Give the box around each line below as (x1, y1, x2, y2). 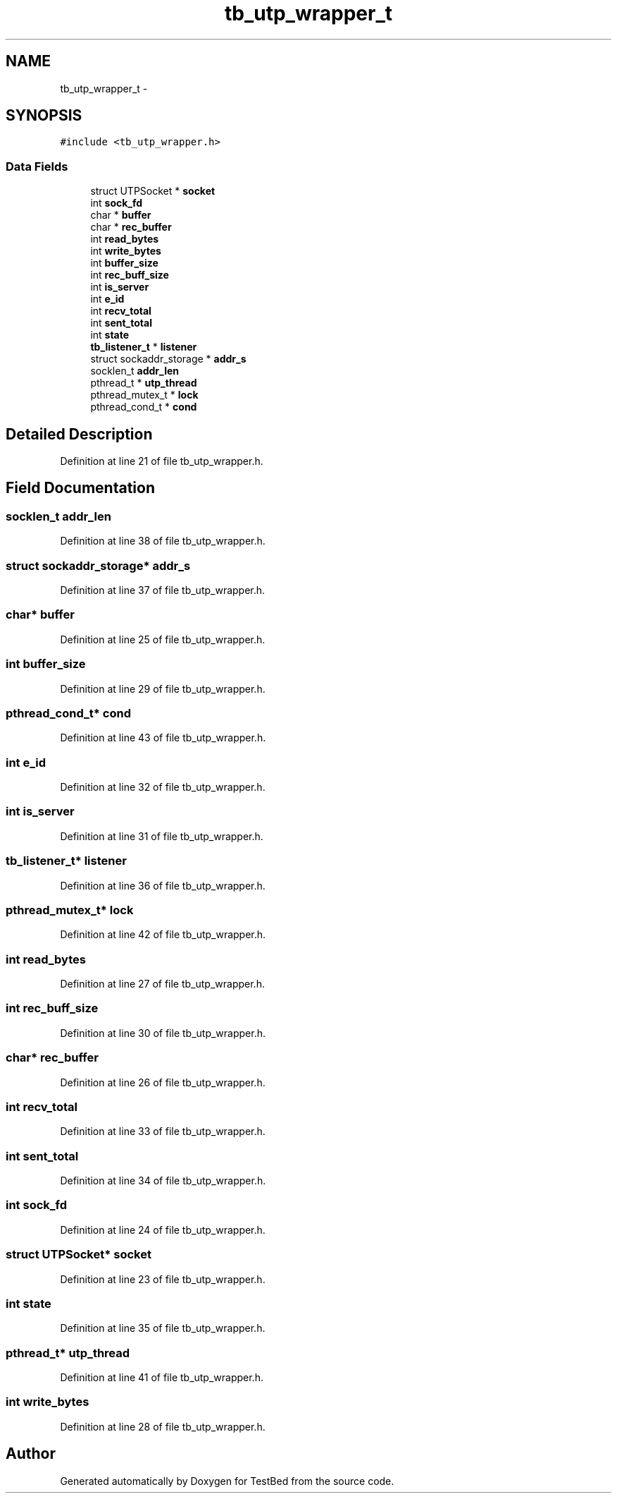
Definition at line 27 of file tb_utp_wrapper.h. (60, 978, 265, 990)
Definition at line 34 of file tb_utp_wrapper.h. (60, 1175, 266, 1187)
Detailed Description (6, 425, 153, 443)
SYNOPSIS (6, 107, 82, 125)
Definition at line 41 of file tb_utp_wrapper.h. (60, 1371, 263, 1383)
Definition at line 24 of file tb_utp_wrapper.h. (60, 1223, 266, 1236)
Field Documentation (6, 479, 155, 497)
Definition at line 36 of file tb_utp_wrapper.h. (60, 879, 266, 892)
